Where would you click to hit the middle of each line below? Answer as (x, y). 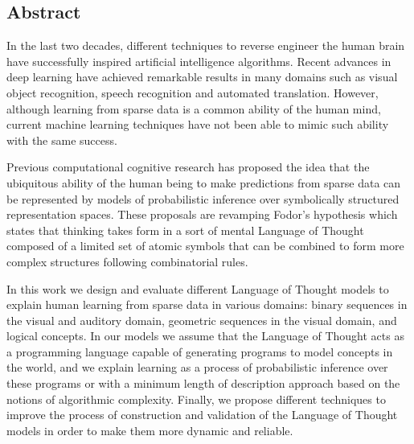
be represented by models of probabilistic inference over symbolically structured (203, 198)
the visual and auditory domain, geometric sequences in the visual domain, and (202, 320)
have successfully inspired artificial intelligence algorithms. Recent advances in (199, 61)
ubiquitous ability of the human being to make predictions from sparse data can (204, 182)
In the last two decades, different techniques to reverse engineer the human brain (206, 45)
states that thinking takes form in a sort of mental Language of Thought (185, 230)
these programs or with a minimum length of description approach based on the (203, 383)
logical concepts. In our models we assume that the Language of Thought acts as (205, 336)
